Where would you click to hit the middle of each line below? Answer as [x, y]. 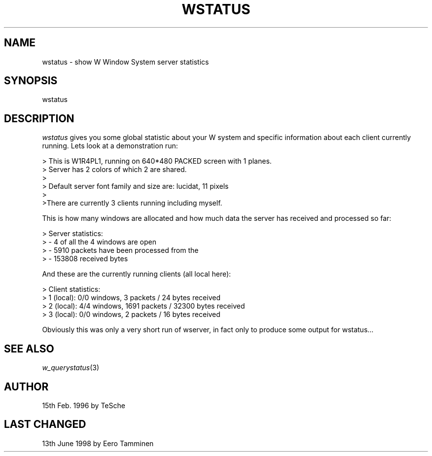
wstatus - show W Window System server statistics [126, 62]
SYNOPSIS [31, 81]
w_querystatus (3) [71, 368]
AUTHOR [26, 386]
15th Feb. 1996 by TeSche [84, 405]
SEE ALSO [29, 349]
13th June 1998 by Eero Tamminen [98, 443]
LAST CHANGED [45, 424]
